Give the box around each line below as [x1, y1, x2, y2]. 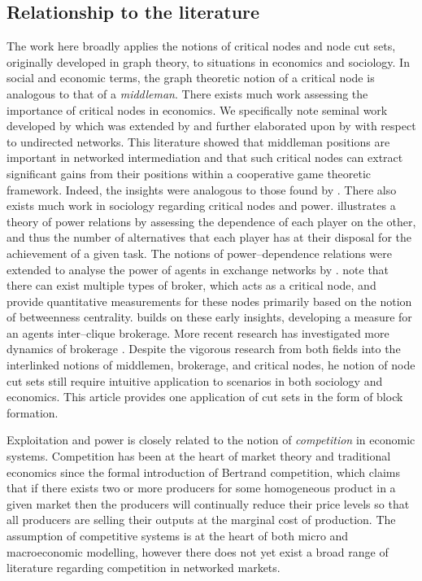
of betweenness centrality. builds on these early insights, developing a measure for [7, 308, 412, 325]
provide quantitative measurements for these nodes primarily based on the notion [7, 292, 412, 309]
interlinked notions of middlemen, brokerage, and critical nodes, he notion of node [7, 356, 415, 373]
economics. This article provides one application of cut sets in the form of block [7, 388, 403, 405]
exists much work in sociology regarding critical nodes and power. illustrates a [7, 197, 396, 214]
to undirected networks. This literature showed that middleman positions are [7, 133, 390, 150]
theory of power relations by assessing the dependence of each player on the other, [7, 212, 416, 229]
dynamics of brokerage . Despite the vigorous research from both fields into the [7, 340, 401, 357]
